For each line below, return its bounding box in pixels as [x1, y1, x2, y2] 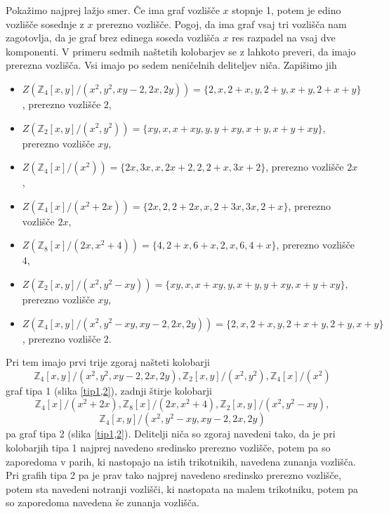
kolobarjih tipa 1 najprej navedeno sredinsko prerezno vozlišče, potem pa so [6, 440, 331, 454]
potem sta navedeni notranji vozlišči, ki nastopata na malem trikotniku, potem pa [6, 481, 358, 496]
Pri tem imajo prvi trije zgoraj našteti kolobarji [6, 355, 211, 369]
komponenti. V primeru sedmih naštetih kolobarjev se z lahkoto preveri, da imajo [6, 44, 356, 58]
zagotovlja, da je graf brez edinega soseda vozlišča [6, 30, 220, 45]
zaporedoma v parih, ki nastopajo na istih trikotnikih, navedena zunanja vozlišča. [6, 454, 356, 468]
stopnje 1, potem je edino [232, 3, 341, 17]
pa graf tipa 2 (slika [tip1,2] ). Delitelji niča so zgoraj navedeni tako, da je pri [6, 426, 336, 441]
